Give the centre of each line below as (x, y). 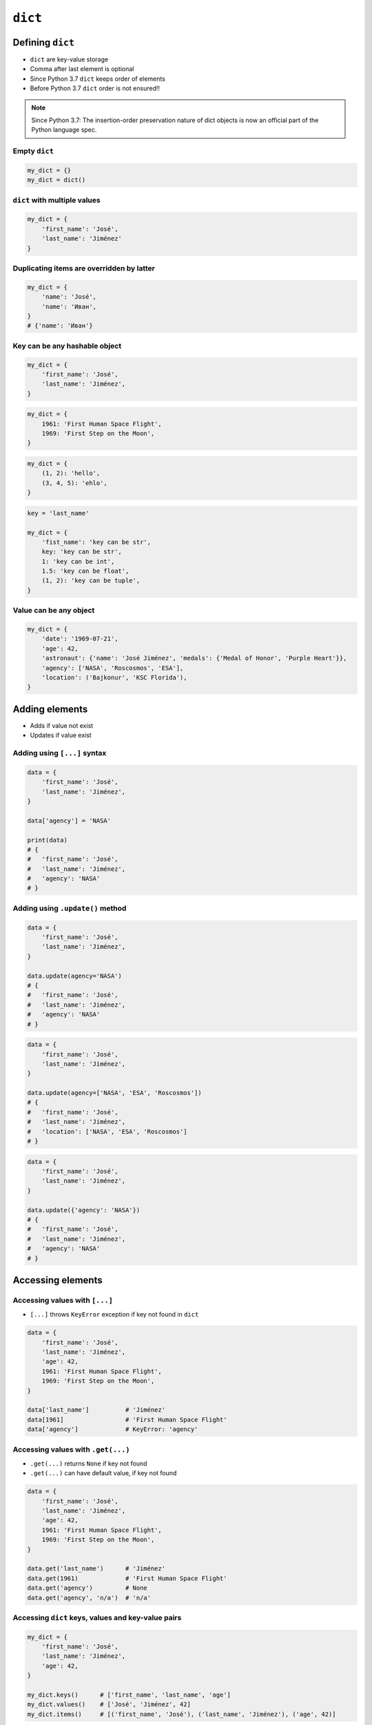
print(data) (48, 840)
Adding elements (50, 709)
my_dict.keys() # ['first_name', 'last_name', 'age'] (129, 1695)
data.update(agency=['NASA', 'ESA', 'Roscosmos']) (115, 1093)
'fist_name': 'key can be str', (96, 542)
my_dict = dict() (56, 180)
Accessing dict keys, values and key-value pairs (97, 1617)
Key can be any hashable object (67, 346)
